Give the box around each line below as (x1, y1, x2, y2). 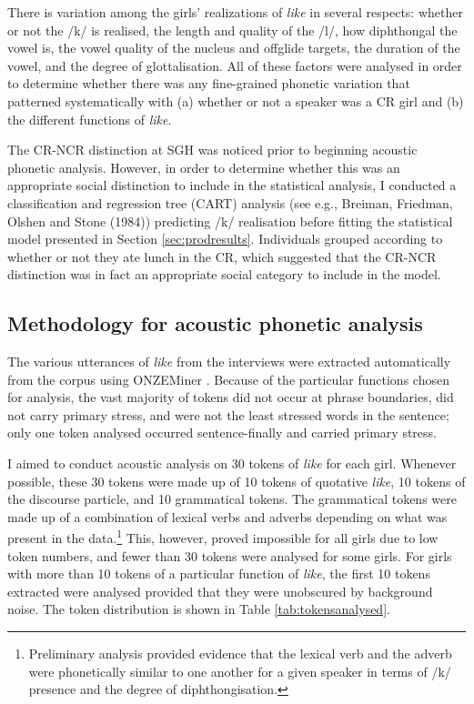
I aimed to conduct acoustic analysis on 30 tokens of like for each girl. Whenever (7, 454, 457, 473)
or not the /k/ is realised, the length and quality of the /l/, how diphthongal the (7, 20, 458, 39)
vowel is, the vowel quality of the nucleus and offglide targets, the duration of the (7, 38, 460, 57)
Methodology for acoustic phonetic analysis (7, 309, 423, 337)
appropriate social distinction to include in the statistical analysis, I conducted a (7, 176, 457, 195)
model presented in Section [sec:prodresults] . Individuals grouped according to (7, 229, 443, 248)
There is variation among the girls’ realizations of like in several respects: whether (7, 3, 463, 21)
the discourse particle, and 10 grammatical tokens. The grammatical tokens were (7, 489, 457, 508)
